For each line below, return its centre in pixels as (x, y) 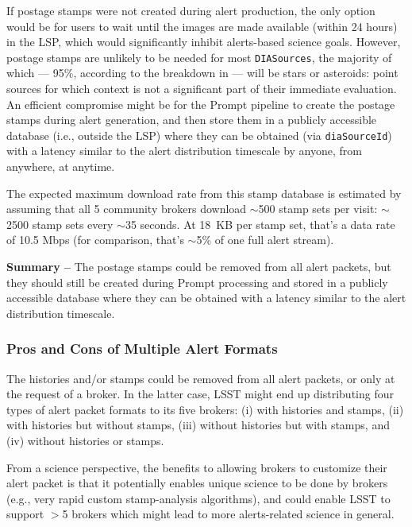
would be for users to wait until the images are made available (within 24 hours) (202, 26)
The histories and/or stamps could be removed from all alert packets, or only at (201, 378)
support (25, 514)
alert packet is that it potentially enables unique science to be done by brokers (197, 483)
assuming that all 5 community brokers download (127, 209)
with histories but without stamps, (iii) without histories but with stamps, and (198, 425)
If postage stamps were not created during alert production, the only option (191, 10)
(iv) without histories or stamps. (85, 440)
